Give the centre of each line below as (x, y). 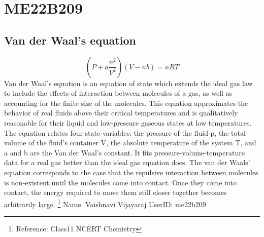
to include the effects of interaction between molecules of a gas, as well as (118, 93)
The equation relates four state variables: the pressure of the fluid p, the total (125, 132)
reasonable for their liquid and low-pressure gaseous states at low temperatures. (128, 122)
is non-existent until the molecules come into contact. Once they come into (120, 182)
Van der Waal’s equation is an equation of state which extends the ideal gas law (128, 83)
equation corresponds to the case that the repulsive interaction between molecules (131, 172)
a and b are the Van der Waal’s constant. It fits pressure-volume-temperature (124, 152)
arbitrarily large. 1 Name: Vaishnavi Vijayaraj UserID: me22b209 (105, 203)
